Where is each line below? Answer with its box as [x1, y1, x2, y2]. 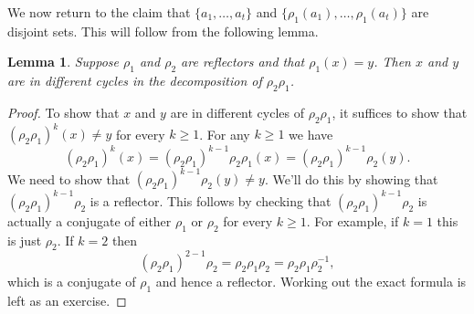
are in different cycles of [170, 102, 305, 121]
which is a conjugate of [7, 271, 136, 290]
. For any [199, 124, 250, 143]
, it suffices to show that [332, 102, 468, 121]
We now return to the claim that [7, 3, 191, 21]
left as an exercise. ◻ [7, 290, 127, 309]
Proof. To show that [7, 102, 120, 121]
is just [7, 230, 42, 249]
